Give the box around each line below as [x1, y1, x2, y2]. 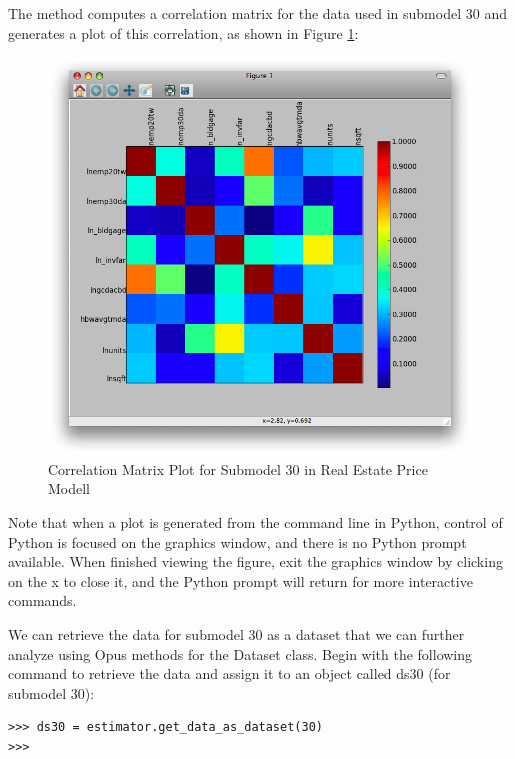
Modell [48, 478, 91, 499]
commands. [8, 590, 77, 611]
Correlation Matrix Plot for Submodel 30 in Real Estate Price [48, 458, 428, 479]
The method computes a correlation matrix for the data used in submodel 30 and [8, 3, 507, 23]
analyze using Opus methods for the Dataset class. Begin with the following [8, 643, 473, 664]
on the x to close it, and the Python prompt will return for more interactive [8, 570, 473, 591]
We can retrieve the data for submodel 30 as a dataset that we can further [8, 623, 465, 644]
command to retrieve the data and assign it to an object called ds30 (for [8, 663, 451, 684]
